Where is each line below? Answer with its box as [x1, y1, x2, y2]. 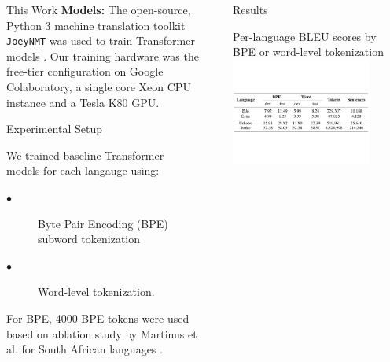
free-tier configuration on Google [6, 63, 164, 79]
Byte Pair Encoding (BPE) [38, 215, 168, 231]
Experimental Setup [6, 120, 102, 137]
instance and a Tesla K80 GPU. [6, 94, 160, 110]
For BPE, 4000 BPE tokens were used [6, 309, 189, 326]
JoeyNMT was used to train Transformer [6, 32, 195, 49]
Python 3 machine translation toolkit [6, 17, 186, 33]
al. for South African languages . [6, 341, 163, 357]
